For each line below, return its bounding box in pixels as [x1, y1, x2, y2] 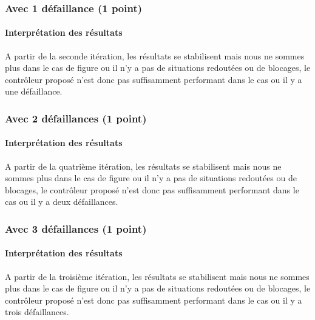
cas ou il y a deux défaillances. [5, 195, 118, 208]
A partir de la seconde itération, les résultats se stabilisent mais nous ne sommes [5, 49, 305, 62]
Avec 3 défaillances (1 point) [5, 221, 147, 236]
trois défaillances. [5, 305, 69, 318]
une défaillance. [5, 85, 63, 98]
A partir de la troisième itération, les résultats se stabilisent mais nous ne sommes [5, 270, 310, 282]
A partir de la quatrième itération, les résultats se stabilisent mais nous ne [5, 159, 282, 172]
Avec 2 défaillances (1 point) [5, 110, 147, 125]
